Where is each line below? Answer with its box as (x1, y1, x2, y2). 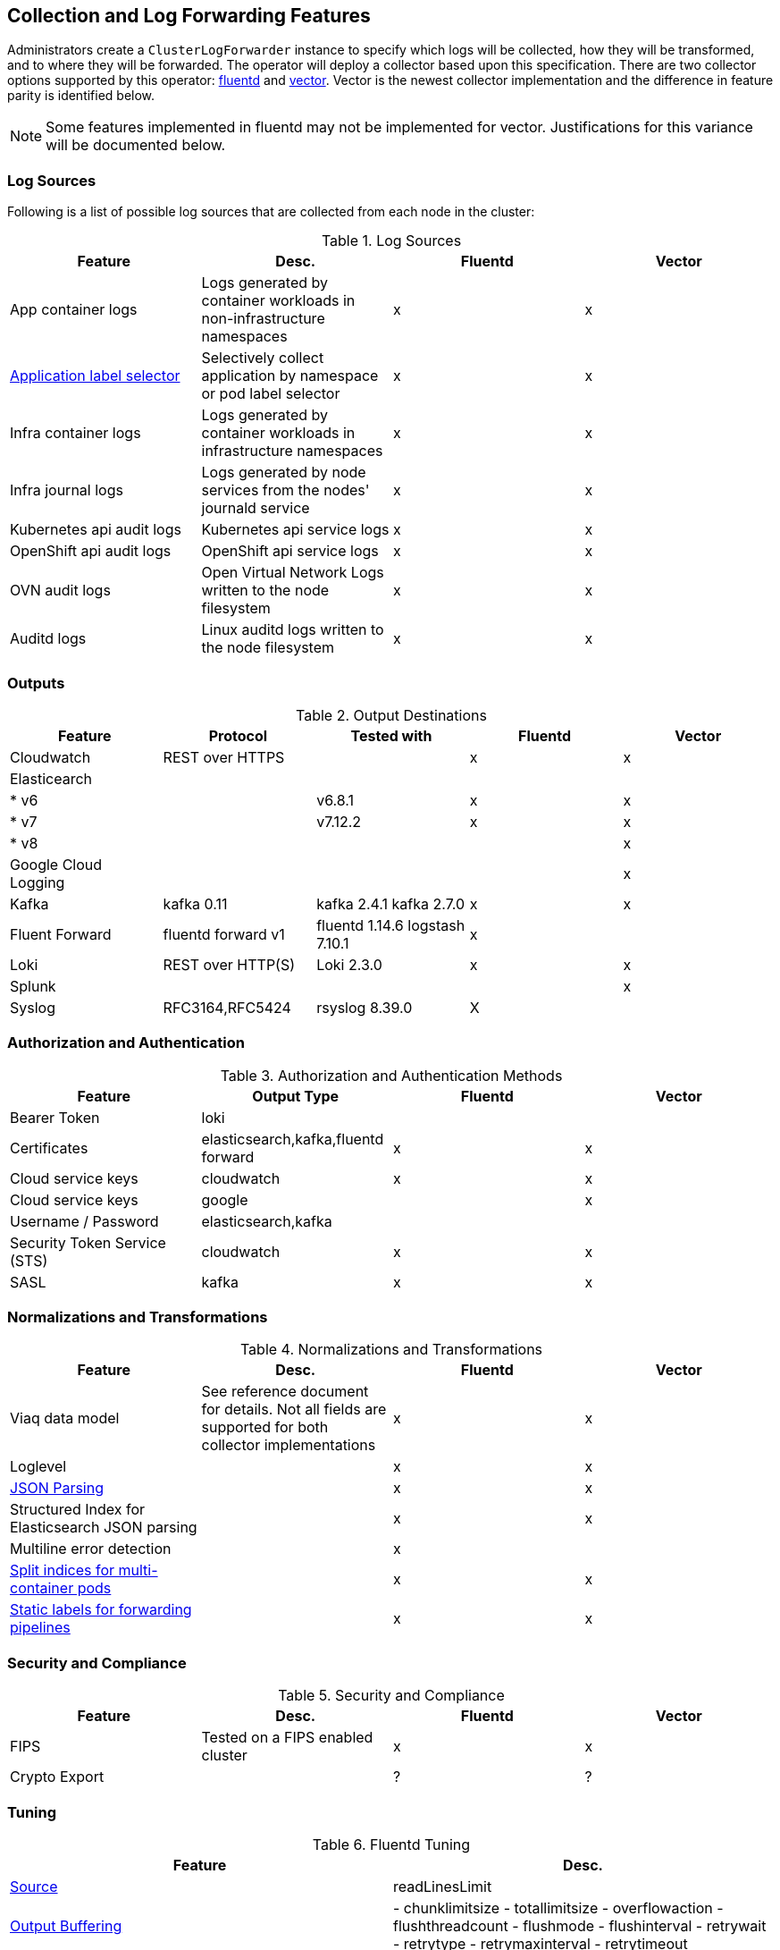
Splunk (10, 976, 56, 995)
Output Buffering (10, 1916, 122, 1935)
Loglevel (10, 1457, 67, 1476)
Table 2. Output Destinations (296, 705, 487, 724)
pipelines (10, 1618, 71, 1637)
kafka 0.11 (163, 894, 228, 913)
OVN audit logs (10, 581, 111, 600)
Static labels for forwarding (10, 1600, 192, 1619)
